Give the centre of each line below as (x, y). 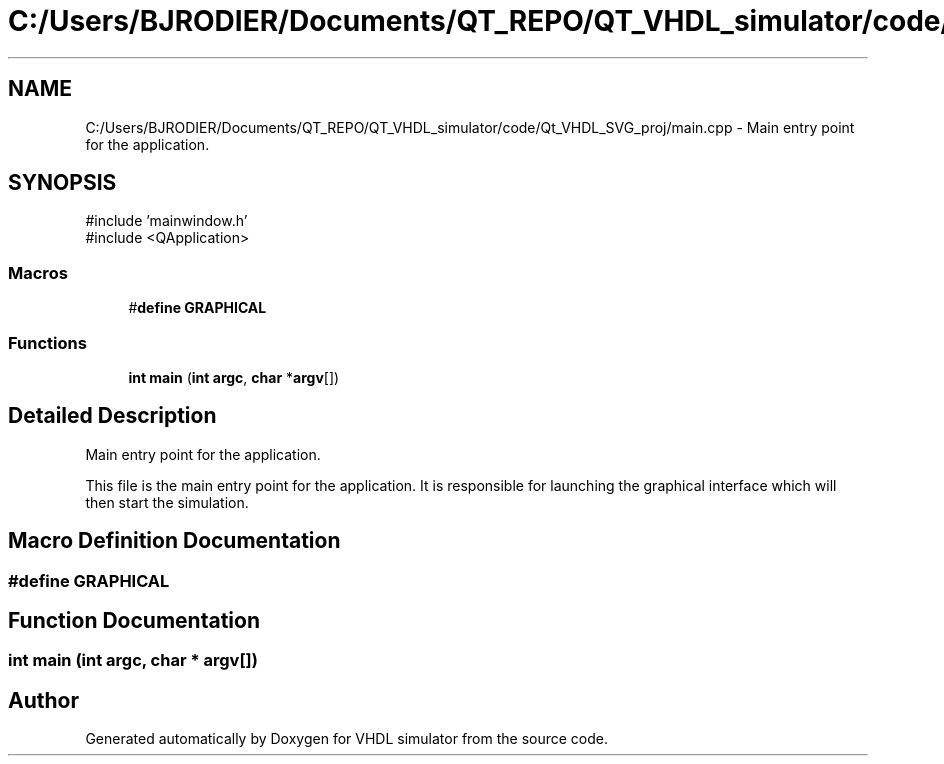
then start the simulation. (167, 502)
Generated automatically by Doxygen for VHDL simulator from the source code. (347, 739)
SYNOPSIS (62, 183)
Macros (38, 272)
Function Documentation (134, 621)
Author (43, 700)
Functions (47, 342)
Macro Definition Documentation (174, 541)
